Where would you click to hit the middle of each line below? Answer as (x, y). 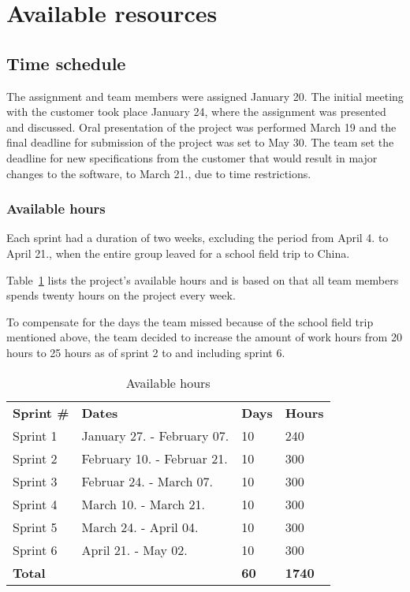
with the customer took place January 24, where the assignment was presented (196, 112)
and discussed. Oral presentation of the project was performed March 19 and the (201, 127)
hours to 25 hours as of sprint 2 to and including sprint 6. (146, 352)
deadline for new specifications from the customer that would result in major (192, 157)
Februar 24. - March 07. (147, 481)
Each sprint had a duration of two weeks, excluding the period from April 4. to (198, 238)
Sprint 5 (35, 527)
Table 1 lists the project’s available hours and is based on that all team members (203, 279)
